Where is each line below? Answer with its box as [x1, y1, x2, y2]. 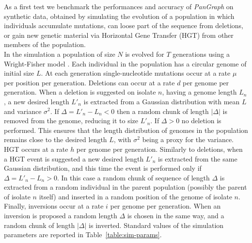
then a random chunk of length [116, 106, 209, 116]
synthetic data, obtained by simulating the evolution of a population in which [4, 11, 235, 21]
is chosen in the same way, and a [127, 211, 224, 221]
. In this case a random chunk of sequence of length [57, 172, 210, 182]
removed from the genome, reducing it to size [4, 115, 139, 126]
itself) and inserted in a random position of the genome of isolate [39, 191, 232, 201]
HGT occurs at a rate [4, 144, 68, 154]
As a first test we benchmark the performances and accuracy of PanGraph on [4, 1, 234, 11]
